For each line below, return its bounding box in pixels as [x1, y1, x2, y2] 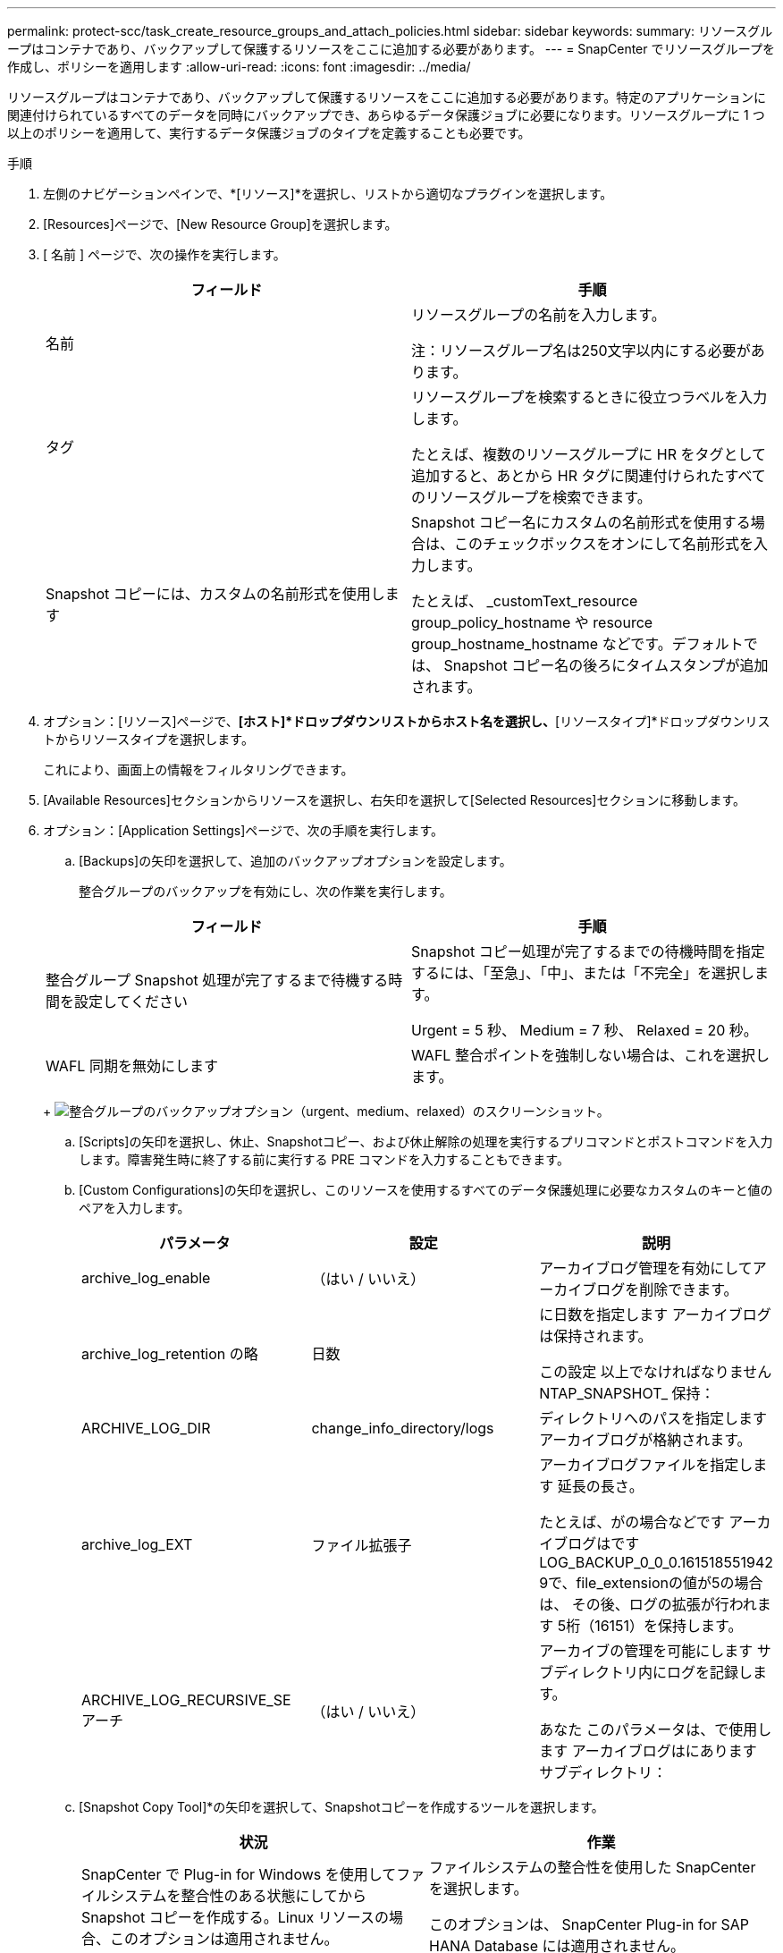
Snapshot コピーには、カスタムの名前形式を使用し [46, 585, 385, 603]
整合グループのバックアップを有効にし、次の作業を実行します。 [79, 883, 452, 899]
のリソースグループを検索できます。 [411, 488, 652, 506]
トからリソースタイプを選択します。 [43, 731, 254, 747]
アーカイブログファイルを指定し [539, 1456, 754, 1474]
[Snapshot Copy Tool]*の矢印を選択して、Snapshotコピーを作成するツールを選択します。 [79, 1799, 604, 1814]
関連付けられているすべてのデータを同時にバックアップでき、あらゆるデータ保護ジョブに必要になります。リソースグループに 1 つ [7, 107, 765, 123]
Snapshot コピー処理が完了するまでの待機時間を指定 [411, 943, 765, 960]
